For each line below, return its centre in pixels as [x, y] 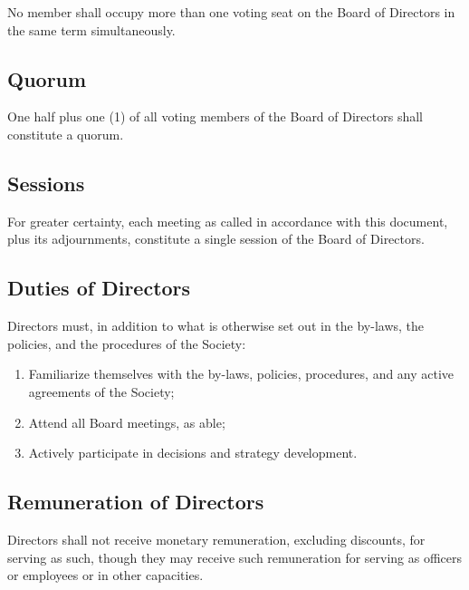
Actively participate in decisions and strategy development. [193, 453]
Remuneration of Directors [136, 502]
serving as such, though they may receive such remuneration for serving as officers [235, 557]
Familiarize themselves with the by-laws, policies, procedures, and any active [241, 374]
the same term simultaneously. [91, 29]
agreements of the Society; [101, 391]
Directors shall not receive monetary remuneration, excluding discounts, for [216, 539]
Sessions [46, 183]
